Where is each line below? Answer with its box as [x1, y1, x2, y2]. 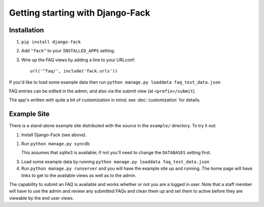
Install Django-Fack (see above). [21, 132, 87, 138]
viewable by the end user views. [9, 195, 74, 201]
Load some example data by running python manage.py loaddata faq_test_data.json [21, 159, 210, 164]
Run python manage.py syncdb [21, 141, 90, 147]
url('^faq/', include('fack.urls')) [30, 69, 118, 74]
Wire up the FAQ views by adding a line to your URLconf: [21, 57, 135, 63]
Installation [9, 26, 44, 34]
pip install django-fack [21, 39, 81, 45]
